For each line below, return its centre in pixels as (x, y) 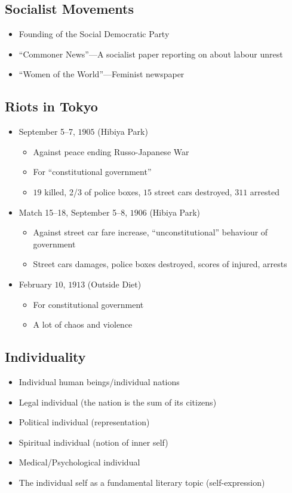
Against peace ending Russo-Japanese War (111, 151)
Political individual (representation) (84, 422)
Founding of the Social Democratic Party (94, 34)
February (35, 284)
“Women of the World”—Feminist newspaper (102, 74)
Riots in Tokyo (51, 106)
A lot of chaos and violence (83, 324)
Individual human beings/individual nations (99, 381)
